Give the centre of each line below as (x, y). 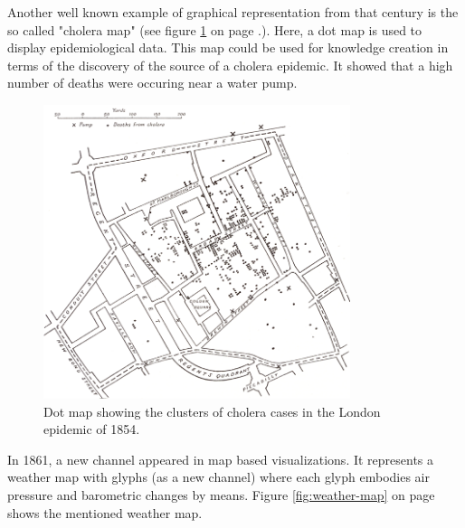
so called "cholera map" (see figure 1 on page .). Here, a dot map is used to (215, 29)
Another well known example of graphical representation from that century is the (233, 12)
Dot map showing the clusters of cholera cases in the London (212, 411)
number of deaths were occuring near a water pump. (152, 83)
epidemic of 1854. (92, 429)
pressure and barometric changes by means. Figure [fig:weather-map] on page (221, 495)
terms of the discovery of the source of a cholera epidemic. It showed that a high (230, 65)
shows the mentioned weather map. (105, 512)
